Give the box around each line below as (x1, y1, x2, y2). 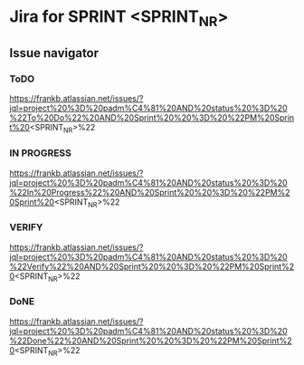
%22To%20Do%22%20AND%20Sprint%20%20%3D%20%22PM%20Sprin (9, 112, 295, 123)
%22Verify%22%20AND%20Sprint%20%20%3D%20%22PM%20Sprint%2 (9, 261, 295, 272)
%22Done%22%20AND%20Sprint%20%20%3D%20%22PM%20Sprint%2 (9, 335, 292, 346)
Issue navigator (9, 45, 100, 61)
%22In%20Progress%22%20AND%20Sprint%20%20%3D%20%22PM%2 (9, 187, 291, 197)
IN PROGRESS (9, 147, 72, 159)
